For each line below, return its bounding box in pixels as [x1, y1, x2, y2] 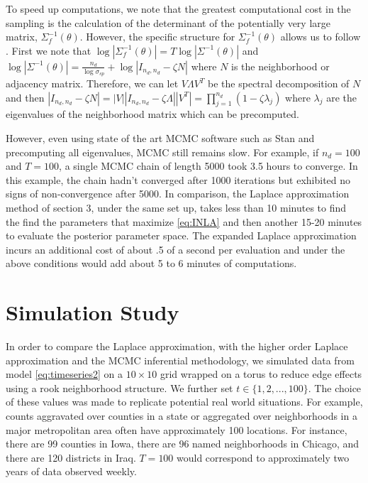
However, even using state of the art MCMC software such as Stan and [6, 131, 315, 145]
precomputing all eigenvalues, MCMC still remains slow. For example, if [6, 144, 319, 159]
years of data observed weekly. [6, 464, 137, 479]
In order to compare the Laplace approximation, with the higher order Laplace [6, 339, 348, 354]
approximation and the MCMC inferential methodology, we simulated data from [6, 352, 355, 367]
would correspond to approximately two [177, 450, 350, 465]
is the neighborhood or [231, 58, 330, 73]
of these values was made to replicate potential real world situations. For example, [6, 394, 363, 409]
